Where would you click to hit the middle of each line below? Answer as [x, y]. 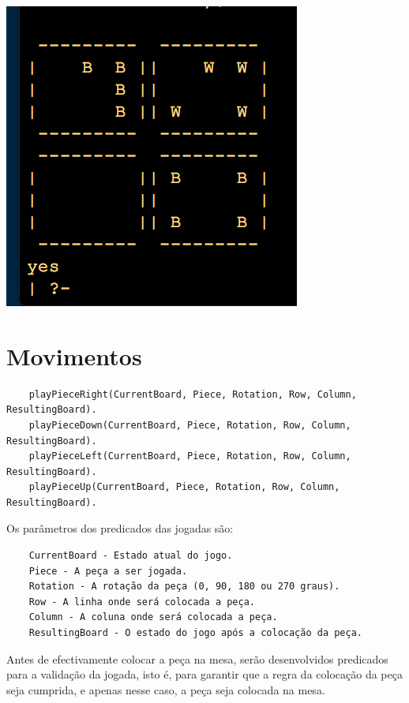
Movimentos [74, 355]
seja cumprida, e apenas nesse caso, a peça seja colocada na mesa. [166, 689]
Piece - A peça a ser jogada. [108, 571]
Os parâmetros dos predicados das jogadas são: [120, 528]
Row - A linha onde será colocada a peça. [142, 602]
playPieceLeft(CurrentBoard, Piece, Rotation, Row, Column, [190, 456]
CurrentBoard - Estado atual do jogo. [131, 556]
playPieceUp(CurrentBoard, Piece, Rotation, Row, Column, [184, 487]
